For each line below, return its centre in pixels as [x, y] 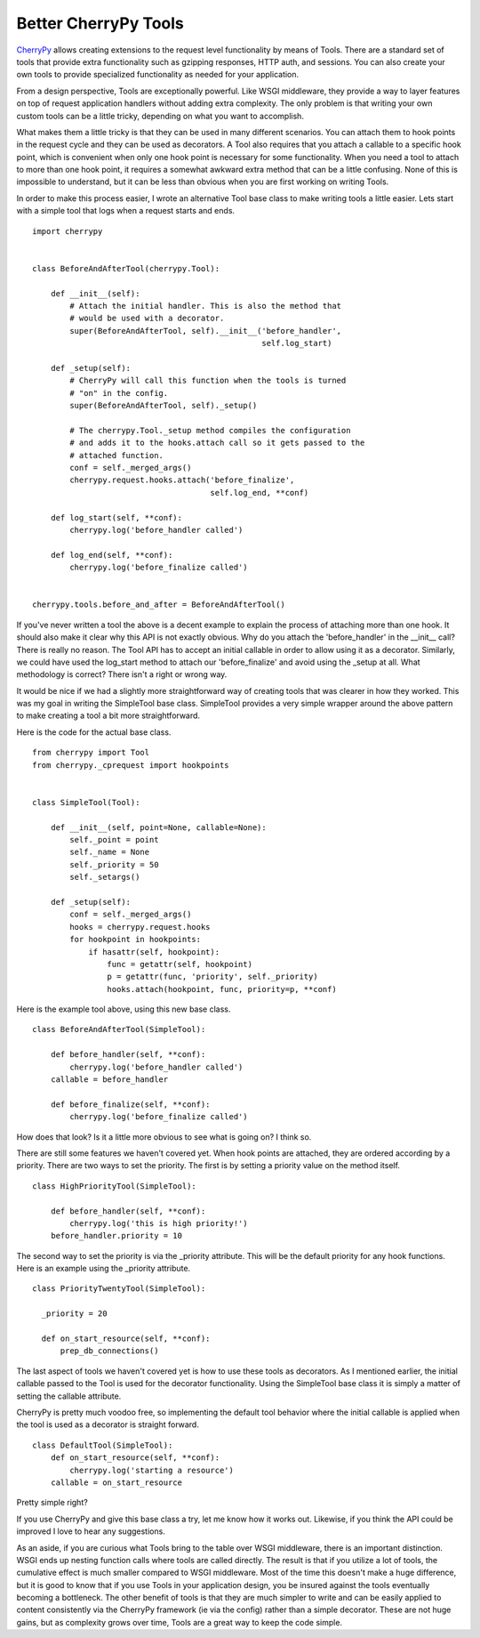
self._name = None [110, 852]
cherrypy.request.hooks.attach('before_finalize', [182, 480]
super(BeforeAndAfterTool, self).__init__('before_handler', [206, 331]
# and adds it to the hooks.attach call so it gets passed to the [217, 443]
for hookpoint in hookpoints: [136, 940]
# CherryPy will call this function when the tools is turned [208, 381]
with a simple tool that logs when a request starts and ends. [126, 211]
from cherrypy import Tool [91, 753]
